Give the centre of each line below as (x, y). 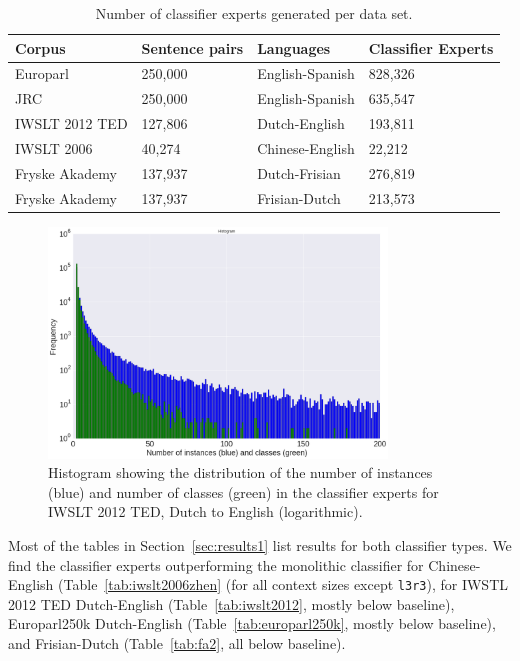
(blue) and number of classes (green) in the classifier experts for (243, 491)
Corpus (40, 47)
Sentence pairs (192, 47)
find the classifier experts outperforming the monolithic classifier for (216, 564)
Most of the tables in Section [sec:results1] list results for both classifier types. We (260, 544)
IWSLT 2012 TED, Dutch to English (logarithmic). (205, 511)
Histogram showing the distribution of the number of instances (240, 472)
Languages (294, 47)
